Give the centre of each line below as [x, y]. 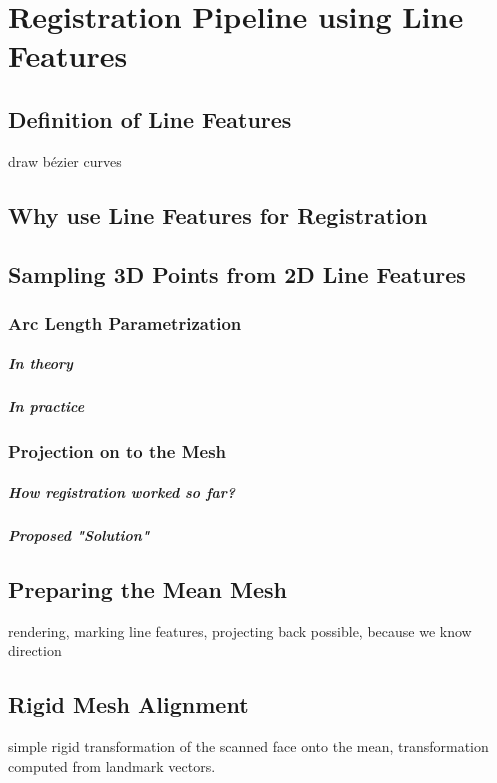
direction [35, 650]
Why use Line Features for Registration [218, 214]
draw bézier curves [65, 160]
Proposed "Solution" [79, 534]
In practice [46, 406]
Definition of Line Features [150, 118]
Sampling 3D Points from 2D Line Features [237, 273]
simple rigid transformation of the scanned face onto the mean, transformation [248, 745]
